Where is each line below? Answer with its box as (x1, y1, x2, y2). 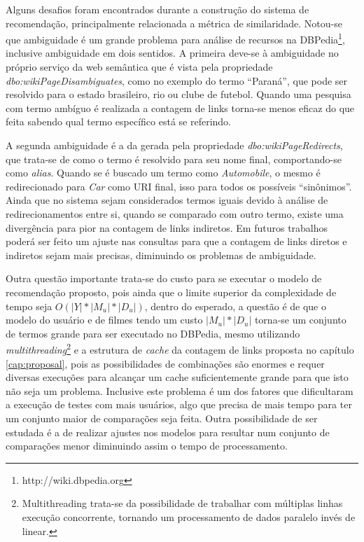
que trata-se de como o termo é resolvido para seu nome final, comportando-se (6, 151, 342, 166)
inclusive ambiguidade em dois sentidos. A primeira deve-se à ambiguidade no (6, 46, 339, 60)
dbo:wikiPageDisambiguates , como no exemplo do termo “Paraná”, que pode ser (6, 73, 348, 88)
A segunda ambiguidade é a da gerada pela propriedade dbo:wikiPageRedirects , (6, 138, 343, 152)
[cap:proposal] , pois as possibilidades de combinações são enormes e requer (6, 356, 325, 370)
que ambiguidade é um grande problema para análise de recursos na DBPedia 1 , (6, 30, 345, 46)
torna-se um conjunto (254, 312, 346, 327)
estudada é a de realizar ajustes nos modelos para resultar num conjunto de (6, 424, 330, 439)
